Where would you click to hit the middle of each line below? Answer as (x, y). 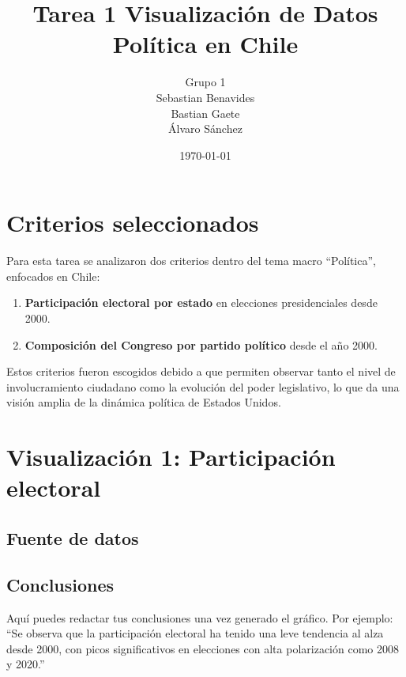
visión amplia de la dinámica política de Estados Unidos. (144, 402)
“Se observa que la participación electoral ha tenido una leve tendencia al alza (195, 633)
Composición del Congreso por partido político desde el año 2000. (201, 344)
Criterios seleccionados (133, 223)
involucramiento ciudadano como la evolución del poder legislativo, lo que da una (203, 386)
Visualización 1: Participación (171, 457)
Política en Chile (205, 44)
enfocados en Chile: (53, 276)
